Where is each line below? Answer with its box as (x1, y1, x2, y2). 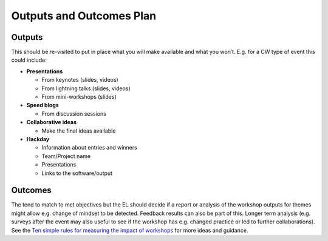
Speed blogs (26, 102, 59, 109)
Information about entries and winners (41, 144, 138, 151)
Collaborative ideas (26, 119, 77, 126)
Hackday (26, 135, 50, 142)
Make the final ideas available (41, 127, 116, 134)
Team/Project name (41, 152, 91, 160)
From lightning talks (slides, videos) (41, 85, 131, 92)
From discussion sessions (41, 110, 106, 117)
